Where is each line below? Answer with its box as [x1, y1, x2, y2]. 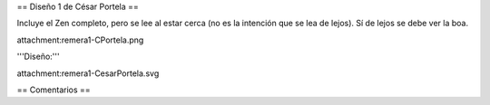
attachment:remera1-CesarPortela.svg [16, 68, 160, 79]
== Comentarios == [16, 84, 91, 95]
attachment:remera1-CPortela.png [16, 34, 144, 45]
